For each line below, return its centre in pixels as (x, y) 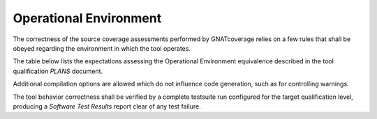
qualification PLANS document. (58, 71)
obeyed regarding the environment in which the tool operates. (102, 48)
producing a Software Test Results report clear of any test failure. (107, 106)
